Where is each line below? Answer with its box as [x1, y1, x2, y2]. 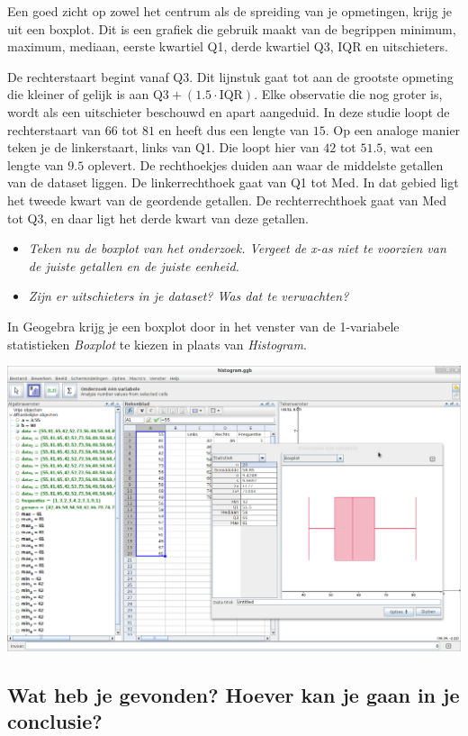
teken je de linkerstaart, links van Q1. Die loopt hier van [7, 138, 319, 157]
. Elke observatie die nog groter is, [254, 85, 443, 104]
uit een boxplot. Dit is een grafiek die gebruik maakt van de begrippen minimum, [7, 19, 456, 38]
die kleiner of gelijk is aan [7, 85, 149, 104]
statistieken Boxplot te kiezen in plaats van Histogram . [7, 334, 307, 353]
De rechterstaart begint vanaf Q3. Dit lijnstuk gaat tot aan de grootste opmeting [7, 67, 454, 86]
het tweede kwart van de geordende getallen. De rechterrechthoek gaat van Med [7, 190, 446, 209]
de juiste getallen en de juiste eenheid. [28, 256, 239, 275]
